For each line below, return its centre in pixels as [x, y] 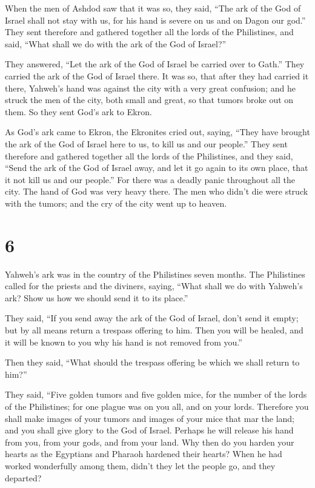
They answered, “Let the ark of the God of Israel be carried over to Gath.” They [155, 64]
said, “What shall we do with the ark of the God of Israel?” [116, 43]
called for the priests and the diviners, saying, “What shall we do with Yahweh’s [154, 286]
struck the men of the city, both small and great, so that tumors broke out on [149, 100]
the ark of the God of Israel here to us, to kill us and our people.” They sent [146, 143]
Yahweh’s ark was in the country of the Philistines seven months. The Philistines [155, 274]
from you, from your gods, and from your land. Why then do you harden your [150, 442]
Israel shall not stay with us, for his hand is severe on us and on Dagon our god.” [155, 20]
